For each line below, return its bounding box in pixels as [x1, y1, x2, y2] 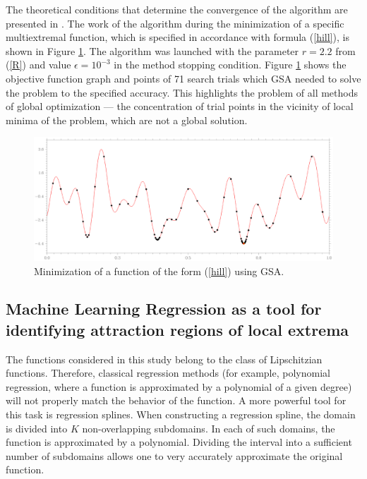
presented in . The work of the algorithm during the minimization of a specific [6, 16, 344, 30]
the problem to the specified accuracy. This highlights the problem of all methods [6, 85, 358, 99]
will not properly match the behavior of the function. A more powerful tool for [6, 393, 347, 408]
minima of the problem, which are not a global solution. [6, 112, 248, 127]
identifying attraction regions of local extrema [6, 318, 349, 340]
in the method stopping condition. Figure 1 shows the [114, 57, 347, 72]
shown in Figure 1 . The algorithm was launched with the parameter [6, 43, 299, 58]
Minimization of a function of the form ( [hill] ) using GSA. [34, 263, 284, 278]
